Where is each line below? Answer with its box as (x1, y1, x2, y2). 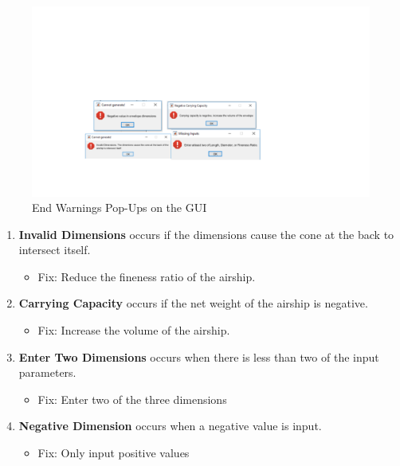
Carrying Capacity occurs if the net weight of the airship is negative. (18, 295, 368, 311)
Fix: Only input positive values (37, 444, 190, 461)
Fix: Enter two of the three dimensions (37, 390, 227, 407)
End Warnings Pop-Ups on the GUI (32, 199, 207, 216)
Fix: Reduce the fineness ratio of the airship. (37, 268, 256, 284)
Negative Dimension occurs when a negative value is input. (18, 417, 322, 434)
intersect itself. (18, 241, 91, 258)
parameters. (18, 364, 76, 381)
